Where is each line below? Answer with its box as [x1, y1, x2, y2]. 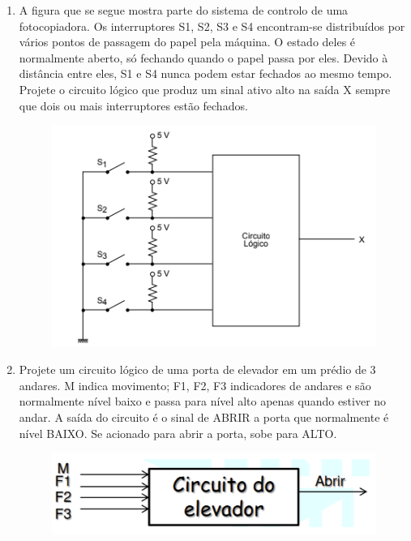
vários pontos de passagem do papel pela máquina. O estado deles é [19, 33, 356, 50]
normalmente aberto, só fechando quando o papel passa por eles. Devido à [19, 49, 388, 66]
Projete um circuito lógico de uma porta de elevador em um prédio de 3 [19, 361, 376, 378]
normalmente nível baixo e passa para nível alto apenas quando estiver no [19, 393, 387, 410]
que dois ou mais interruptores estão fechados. [19, 97, 248, 114]
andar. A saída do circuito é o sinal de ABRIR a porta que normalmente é [19, 408, 389, 425]
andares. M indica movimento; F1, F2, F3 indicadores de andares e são [19, 376, 371, 393]
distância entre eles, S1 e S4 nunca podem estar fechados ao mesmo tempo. [19, 65, 392, 82]
